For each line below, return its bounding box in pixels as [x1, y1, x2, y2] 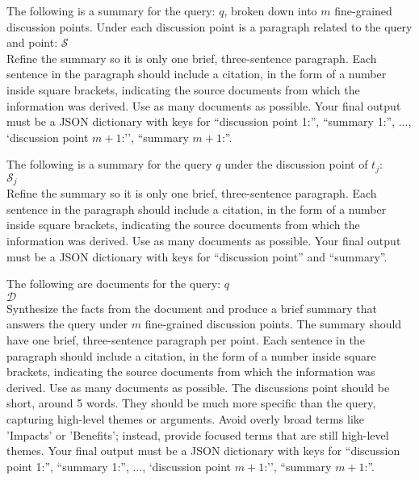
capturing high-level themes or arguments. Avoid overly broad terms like [6, 410, 365, 427]
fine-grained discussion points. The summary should [145, 315, 402, 332]
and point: [6, 34, 58, 51]
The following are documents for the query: [6, 275, 221, 292]
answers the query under [6, 315, 128, 332]
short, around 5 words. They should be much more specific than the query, [6, 394, 376, 411]
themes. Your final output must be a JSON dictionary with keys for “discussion [6, 442, 400, 459]
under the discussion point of [224, 156, 368, 173]
